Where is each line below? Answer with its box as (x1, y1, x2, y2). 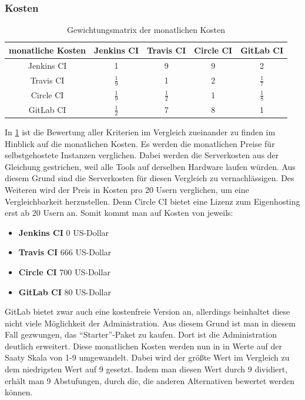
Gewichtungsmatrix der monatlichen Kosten (67, 24, 226, 36)
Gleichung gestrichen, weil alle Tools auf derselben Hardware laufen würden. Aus (5, 160, 296, 172)
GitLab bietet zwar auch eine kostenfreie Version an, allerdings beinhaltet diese (5, 305, 290, 318)
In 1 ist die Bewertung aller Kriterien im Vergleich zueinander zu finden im (5, 125, 276, 138)
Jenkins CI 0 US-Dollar (18, 226, 109, 238)
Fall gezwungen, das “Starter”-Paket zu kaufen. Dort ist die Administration (5, 328, 277, 341)
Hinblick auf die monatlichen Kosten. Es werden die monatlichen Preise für (5, 137, 275, 149)
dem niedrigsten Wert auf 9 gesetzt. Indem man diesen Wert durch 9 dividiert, (5, 363, 288, 375)
